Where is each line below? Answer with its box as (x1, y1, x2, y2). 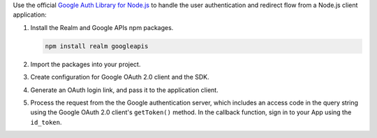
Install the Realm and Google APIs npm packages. (30, 23, 174, 31)
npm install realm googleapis (45, 42, 149, 50)
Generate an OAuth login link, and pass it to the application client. (30, 86, 219, 94)
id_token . (30, 118, 62, 126)
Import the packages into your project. (30, 60, 141, 68)
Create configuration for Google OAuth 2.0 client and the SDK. (30, 73, 209, 82)
